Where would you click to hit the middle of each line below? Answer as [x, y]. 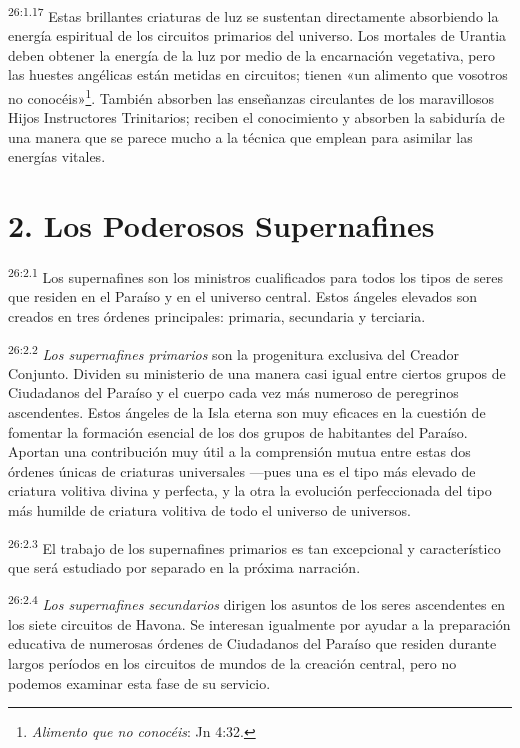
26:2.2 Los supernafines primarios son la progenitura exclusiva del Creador [233, 352]
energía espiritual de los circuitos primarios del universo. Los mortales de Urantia [257, 35]
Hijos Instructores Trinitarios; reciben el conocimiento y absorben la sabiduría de [256, 117]
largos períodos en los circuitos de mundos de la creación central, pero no [232, 662]
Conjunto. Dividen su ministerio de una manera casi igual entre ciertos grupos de [257, 372]
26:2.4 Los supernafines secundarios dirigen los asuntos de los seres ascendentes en [257, 603]
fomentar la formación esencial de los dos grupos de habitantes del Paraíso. [238, 431]
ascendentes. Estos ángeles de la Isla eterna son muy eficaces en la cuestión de [247, 412]
